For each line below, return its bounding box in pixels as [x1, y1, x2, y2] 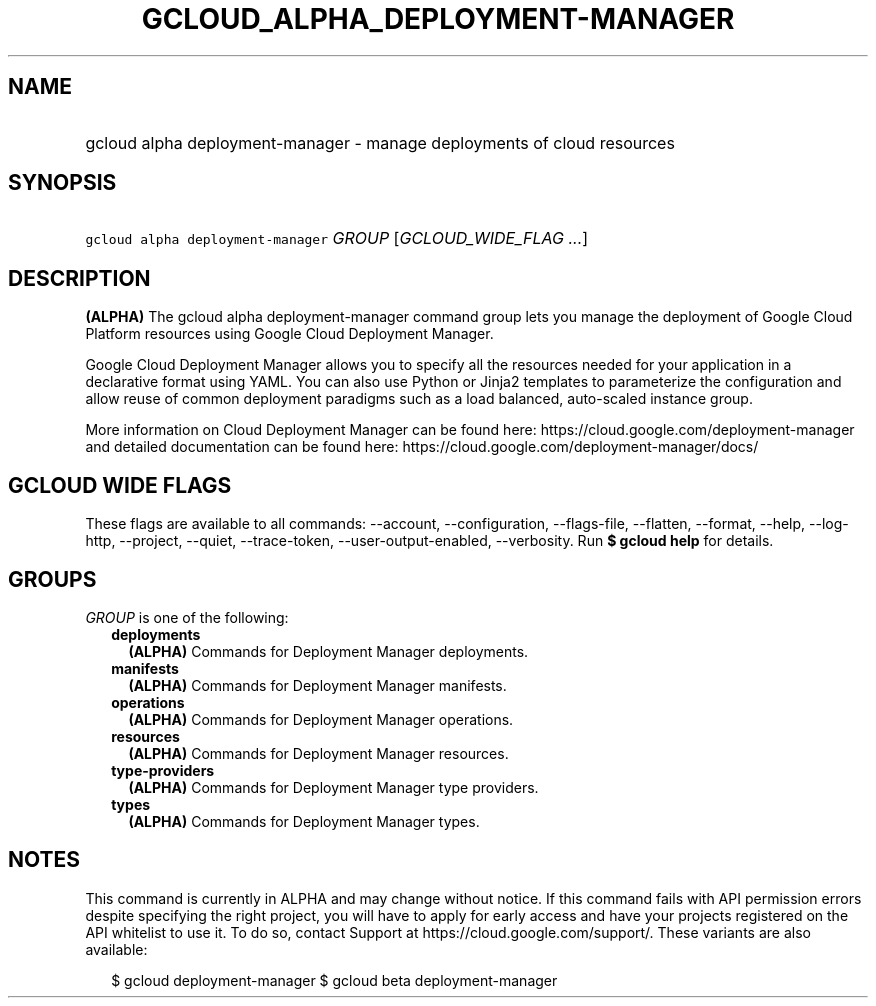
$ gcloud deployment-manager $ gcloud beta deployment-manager [111, 971, 558, 989]
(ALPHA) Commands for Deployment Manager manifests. [128, 676, 507, 694]
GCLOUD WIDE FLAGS [8, 472, 232, 498]
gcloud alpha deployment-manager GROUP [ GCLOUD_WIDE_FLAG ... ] [85, 228, 589, 249]
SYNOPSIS [8, 170, 117, 196]
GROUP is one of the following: [85, 608, 289, 626]
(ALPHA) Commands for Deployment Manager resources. [128, 744, 509, 762]
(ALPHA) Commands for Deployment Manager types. [128, 812, 480, 830]
